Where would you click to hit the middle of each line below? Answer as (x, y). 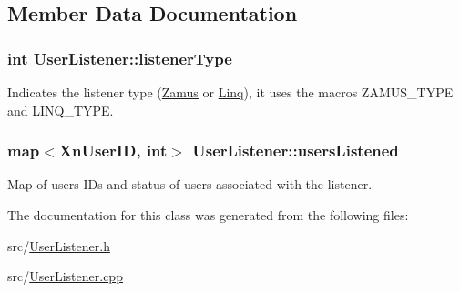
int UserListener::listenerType (120, 58)
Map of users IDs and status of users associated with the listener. (190, 184)
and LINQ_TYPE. (61, 110)
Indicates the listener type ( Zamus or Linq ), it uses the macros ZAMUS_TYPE (230, 92)
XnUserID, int (113, 151)
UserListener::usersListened (296, 151)
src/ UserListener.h (59, 245)
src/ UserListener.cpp (65, 276)
